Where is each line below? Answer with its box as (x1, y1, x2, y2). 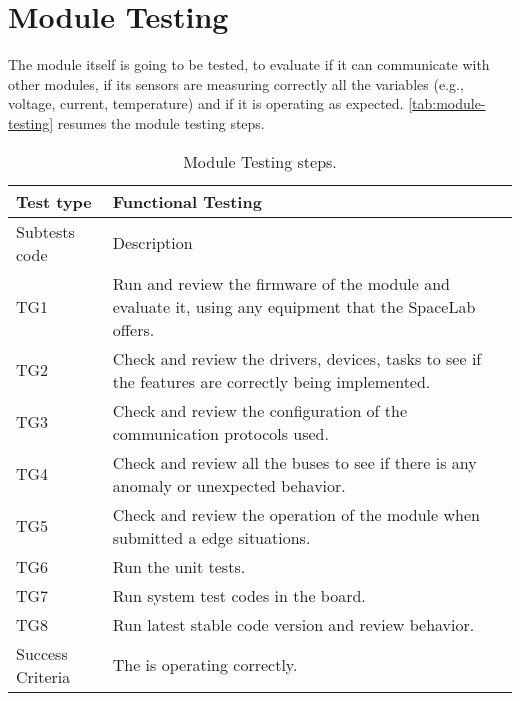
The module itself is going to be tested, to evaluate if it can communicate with (8, 54, 490, 75)
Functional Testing (112, 189, 262, 213)
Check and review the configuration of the (112, 398, 408, 422)
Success (16, 641, 68, 665)
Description (112, 231, 193, 254)
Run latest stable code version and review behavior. (112, 612, 475, 636)
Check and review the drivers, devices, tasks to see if (112, 346, 482, 370)
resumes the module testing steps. (57, 112, 265, 133)
